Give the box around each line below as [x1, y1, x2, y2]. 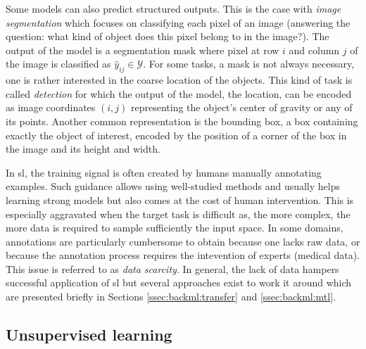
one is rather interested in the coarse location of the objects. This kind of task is [6, 72, 353, 87]
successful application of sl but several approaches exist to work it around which [6, 275, 352, 290]
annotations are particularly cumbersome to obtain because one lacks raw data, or [6, 234, 360, 248]
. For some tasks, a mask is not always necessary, [143, 56, 355, 71]
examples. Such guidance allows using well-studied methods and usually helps [6, 179, 340, 193]
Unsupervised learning [6, 324, 172, 345]
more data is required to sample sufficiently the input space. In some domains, [6, 220, 343, 235]
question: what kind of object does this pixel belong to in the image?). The [6, 29, 329, 44]
